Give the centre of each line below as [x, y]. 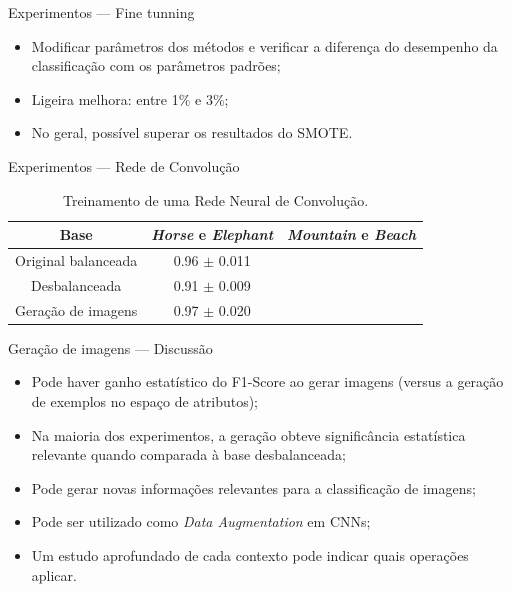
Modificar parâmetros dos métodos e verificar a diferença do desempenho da [264, 45]
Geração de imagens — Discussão [110, 347]
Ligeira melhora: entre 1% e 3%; [130, 98]
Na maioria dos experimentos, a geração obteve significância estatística [248, 434]
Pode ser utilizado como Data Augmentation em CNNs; [201, 521]
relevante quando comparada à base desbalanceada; [188, 454]
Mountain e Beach [352, 234]
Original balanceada [76, 260]
